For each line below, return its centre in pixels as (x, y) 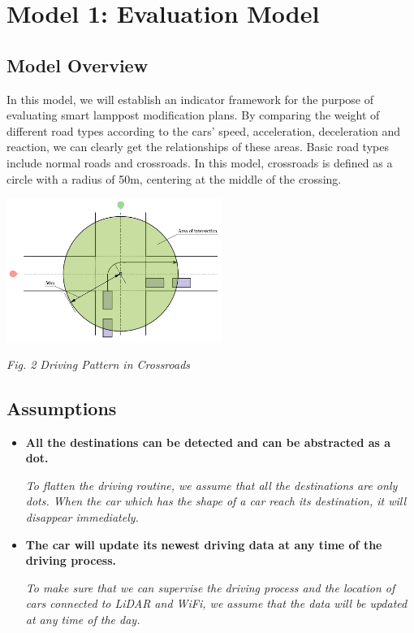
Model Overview (78, 65)
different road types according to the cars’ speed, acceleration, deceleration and (203, 130)
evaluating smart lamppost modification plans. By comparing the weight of (193, 115)
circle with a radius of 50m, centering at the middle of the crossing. (174, 178)
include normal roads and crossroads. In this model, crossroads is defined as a (200, 162)
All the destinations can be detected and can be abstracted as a (208, 442)
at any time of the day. (83, 619)
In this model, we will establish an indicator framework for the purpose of (190, 99)
